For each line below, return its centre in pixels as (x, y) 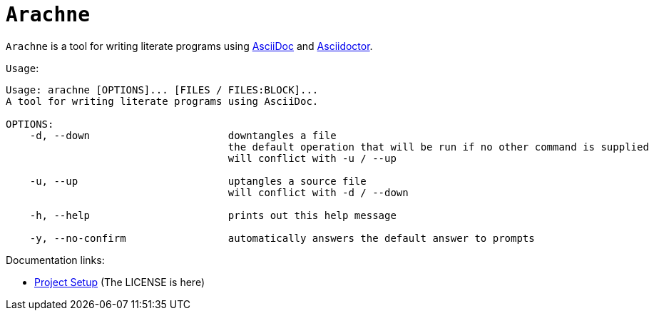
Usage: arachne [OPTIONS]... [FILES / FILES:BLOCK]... (162, 90)
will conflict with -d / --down (318, 192)
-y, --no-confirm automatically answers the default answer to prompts (282, 238)
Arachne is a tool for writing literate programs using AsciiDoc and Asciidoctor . (189, 46)
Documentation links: (55, 260)
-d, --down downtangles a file (183, 135)
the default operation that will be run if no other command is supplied (438, 147)
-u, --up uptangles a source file (198, 181)
